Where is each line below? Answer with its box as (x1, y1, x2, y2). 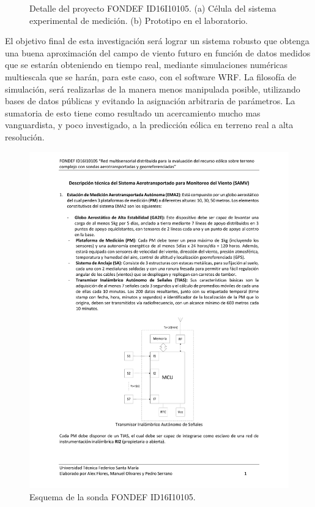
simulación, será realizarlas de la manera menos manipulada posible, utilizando (5, 82, 300, 95)
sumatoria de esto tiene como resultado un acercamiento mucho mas (5, 106, 261, 119)
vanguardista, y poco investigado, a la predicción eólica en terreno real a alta (5, 118, 294, 131)
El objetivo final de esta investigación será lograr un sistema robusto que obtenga (5, 34, 309, 47)
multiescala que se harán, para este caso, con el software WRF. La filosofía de (5, 70, 297, 83)
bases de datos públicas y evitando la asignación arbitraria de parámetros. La (5, 94, 295, 107)
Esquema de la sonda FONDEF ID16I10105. (29, 490, 196, 503)
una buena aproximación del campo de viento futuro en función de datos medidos (5, 46, 311, 59)
